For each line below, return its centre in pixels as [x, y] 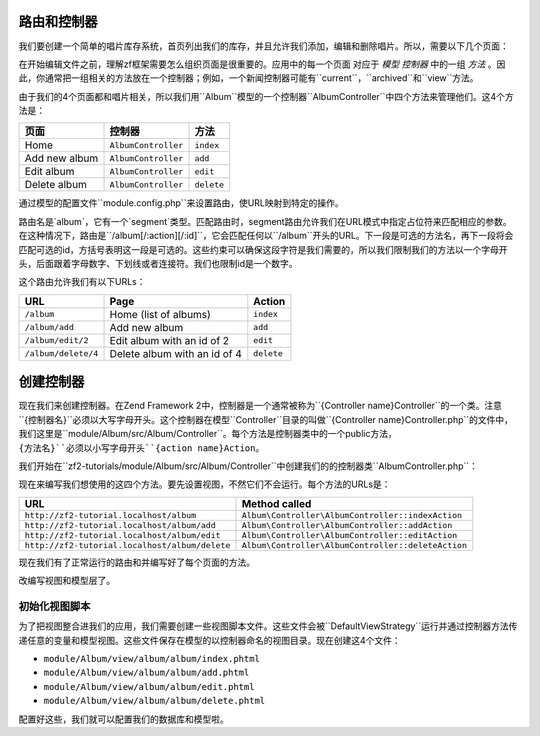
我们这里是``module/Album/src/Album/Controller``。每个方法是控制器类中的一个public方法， [207, 434]
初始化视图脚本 [54, 606]
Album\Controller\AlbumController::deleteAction [354, 545]
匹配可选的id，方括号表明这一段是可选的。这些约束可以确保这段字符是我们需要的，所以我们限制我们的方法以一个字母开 [263, 249]
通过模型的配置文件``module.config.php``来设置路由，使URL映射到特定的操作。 [181, 203]
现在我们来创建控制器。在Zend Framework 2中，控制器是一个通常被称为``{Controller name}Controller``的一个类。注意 [260, 406]
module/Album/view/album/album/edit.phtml [149, 686]
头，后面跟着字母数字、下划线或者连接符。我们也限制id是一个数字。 [158, 264]
